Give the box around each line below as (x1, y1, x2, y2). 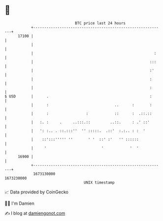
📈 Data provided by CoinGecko (4, 189, 69, 195)
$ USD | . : (4, 94, 152, 99)
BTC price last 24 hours (75, 21, 126, 26)
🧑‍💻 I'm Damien (4, 200, 35, 206)
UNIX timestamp (83, 180, 115, 185)
